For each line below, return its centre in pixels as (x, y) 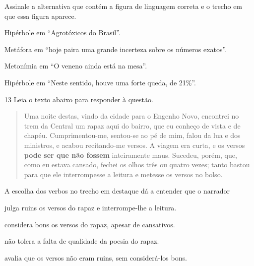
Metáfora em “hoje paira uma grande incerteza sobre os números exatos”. (116, 49)
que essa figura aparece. (40, 16)
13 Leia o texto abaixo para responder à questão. (79, 99)
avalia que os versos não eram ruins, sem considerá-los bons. (96, 257)
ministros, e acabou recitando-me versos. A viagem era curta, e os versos (134, 145)
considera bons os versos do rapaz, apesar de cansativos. (90, 224)
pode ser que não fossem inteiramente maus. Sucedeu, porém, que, (130, 155)
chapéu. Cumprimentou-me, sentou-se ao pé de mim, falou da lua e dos (132, 135)
